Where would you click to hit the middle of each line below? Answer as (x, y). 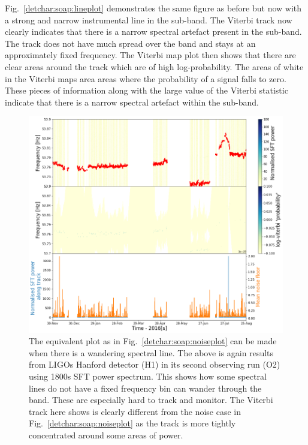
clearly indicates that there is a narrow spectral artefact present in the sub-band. (153, 31)
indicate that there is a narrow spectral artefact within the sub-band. (132, 102)
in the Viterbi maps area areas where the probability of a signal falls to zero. (146, 78)
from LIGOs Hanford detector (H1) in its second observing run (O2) (155, 364)
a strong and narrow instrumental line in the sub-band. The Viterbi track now (149, 19)
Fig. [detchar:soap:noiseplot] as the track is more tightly (132, 423)
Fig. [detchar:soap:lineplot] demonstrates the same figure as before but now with (153, 8)
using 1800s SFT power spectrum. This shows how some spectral (148, 376)
